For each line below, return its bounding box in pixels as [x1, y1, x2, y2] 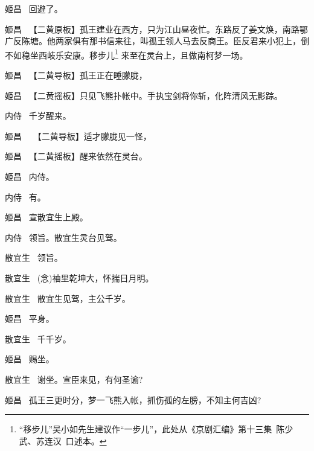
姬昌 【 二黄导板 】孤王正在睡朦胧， [5, 69, 147, 82]
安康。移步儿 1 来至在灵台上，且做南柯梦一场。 [63, 46, 248, 61]
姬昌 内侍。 [5, 170, 54, 182]
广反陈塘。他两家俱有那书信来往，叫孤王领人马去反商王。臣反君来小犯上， [5, 34, 301, 47]
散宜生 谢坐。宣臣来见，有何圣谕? [5, 373, 143, 385]
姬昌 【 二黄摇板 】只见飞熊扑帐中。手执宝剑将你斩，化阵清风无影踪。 [5, 89, 283, 101]
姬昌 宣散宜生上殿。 [5, 211, 88, 223]
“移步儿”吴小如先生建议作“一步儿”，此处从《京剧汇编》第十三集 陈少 [19, 423, 293, 435]
